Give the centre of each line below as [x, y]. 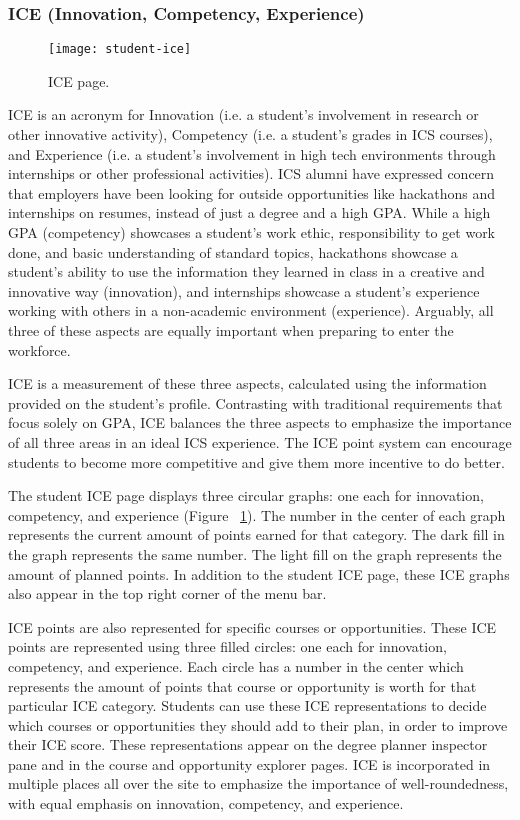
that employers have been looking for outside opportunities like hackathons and [251, 192]
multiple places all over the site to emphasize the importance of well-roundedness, [258, 783]
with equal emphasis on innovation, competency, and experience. [206, 803]
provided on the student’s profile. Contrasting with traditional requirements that [255, 402]
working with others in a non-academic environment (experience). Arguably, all [251, 310]
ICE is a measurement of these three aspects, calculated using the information [247, 383]
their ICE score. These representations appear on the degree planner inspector [248, 744]
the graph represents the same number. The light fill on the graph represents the [255, 553]
